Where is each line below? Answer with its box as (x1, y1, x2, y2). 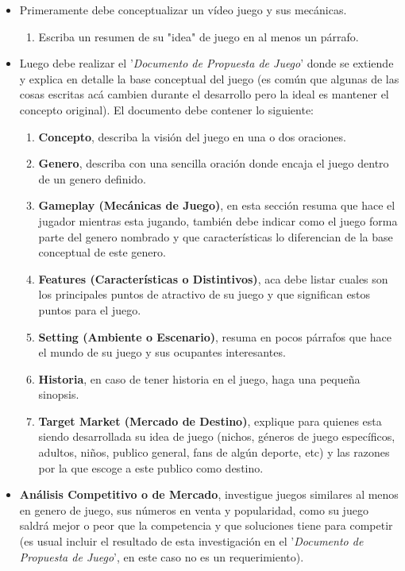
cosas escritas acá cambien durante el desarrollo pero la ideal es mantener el (19, 86, 389, 102)
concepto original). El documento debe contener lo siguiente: (19, 101, 314, 118)
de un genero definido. (38, 170, 146, 187)
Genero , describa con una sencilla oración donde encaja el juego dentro (38, 155, 389, 172)
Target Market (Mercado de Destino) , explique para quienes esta (38, 412, 382, 429)
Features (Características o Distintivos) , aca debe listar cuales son (38, 270, 388, 287)
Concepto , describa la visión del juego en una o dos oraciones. (38, 128, 346, 145)
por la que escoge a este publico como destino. (38, 459, 264, 476)
